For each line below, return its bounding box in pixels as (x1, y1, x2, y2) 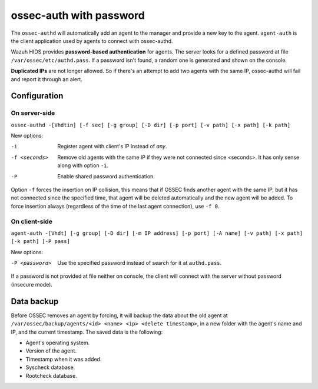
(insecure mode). (11, 281, 53, 288)
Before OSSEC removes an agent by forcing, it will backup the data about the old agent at (11, 312, 228, 319)
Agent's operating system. (25, 339, 90, 346)
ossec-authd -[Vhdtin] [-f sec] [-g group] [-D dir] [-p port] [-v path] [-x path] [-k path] (11, 121, 291, 128)
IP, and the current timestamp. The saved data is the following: (11, 328, 163, 335)
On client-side (11, 217, 53, 225)
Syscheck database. (25, 364, 75, 371)
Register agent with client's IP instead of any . (57, 143, 167, 150)
